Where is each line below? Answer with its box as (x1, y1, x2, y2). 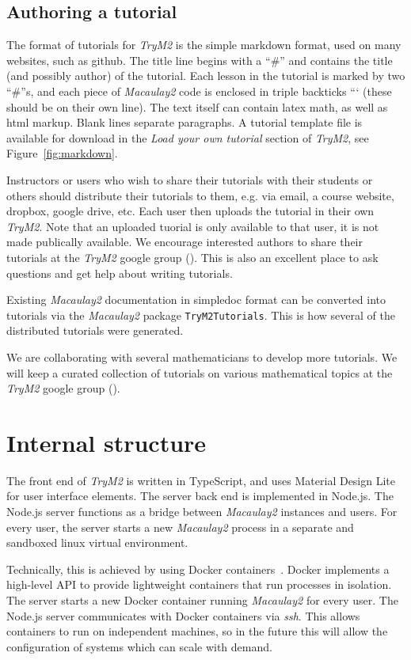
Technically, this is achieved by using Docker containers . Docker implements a (6, 560, 390, 577)
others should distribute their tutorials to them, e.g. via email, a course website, (6, 187, 394, 203)
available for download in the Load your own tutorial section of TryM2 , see (6, 129, 369, 146)
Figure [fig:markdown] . (6, 145, 118, 161)
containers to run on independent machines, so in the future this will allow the (6, 623, 388, 639)
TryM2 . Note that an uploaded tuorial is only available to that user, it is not (6, 218, 379, 234)
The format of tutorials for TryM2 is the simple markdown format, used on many (6, 36, 401, 53)
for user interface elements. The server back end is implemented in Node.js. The (6, 487, 394, 504)
